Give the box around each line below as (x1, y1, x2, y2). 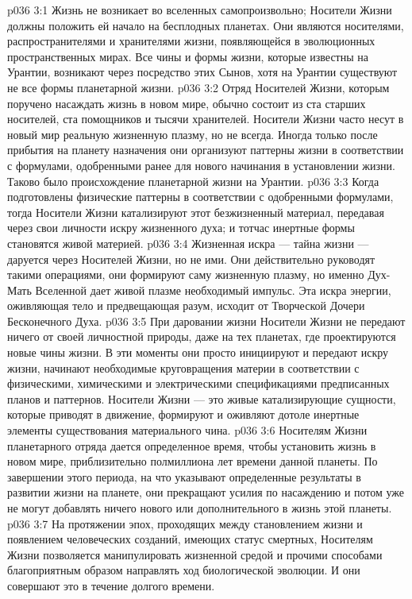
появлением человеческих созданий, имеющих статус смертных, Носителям (7, 531, 373, 547)
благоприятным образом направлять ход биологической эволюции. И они (7, 562, 360, 578)
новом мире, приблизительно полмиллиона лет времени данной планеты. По (7, 453, 378, 470)
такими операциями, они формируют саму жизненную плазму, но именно (7, 266, 364, 283)
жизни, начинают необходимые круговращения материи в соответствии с (7, 359, 360, 376)
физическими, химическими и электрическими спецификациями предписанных (7, 375, 390, 392)
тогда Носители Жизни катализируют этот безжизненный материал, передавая (7, 203, 384, 220)
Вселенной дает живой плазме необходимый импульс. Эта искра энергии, (35, 281, 391, 298)
